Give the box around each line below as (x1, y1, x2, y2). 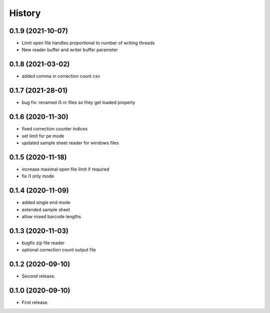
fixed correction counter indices (21, 126, 88, 132)
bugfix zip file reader (21, 240, 65, 246)
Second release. (21, 273, 55, 279)
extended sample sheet (21, 206, 70, 213)
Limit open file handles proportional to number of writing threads (21, 40, 155, 46)
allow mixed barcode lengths (21, 213, 81, 219)
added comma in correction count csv (21, 73, 100, 79)
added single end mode (21, 200, 71, 206)
